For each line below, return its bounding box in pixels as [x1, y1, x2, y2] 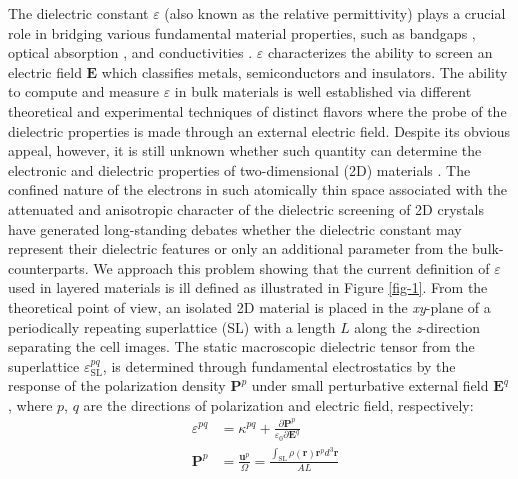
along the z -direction [354, 316, 480, 337]
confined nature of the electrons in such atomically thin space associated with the [8, 179, 507, 200]
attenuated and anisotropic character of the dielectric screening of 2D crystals [8, 198, 484, 219]
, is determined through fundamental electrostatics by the [102, 355, 456, 376]
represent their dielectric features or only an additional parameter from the [8, 238, 468, 259]
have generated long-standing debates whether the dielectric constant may [8, 218, 462, 239]
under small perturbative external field [251, 375, 489, 396]
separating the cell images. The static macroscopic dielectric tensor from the [8, 336, 475, 357]
